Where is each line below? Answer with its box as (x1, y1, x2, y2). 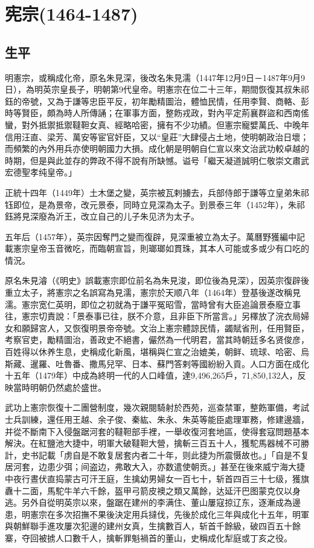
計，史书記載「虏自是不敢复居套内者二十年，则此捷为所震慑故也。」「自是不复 (5, 448, 309, 461)
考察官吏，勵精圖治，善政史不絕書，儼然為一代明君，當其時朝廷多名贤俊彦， (5, 333, 309, 346)
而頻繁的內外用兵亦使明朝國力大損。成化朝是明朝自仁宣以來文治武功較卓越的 (5, 142, 309, 155)
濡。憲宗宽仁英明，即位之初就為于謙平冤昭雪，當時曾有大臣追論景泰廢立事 (5, 298, 301, 310)
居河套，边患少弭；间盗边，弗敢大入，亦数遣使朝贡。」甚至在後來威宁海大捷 (5, 460, 305, 473)
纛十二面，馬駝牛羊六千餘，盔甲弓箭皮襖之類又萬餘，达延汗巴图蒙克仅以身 (5, 484, 301, 497)
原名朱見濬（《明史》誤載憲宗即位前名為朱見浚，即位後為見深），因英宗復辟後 (5, 274, 309, 287)
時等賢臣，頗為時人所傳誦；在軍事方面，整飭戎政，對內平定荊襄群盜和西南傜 (5, 106, 309, 119)
